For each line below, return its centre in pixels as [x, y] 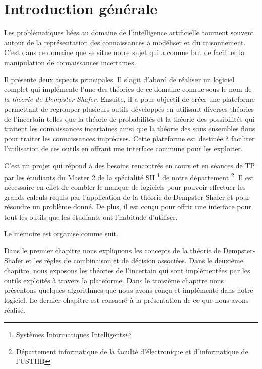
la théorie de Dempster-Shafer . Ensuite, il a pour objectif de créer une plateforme [129, 99]
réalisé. [15, 310]
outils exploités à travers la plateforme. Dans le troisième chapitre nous [114, 280]
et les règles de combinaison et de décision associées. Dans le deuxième [135, 260]
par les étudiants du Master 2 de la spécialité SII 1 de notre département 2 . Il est [129, 176]
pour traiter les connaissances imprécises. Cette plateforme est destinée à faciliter [129, 139]
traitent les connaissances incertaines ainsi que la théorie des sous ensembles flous [130, 128]
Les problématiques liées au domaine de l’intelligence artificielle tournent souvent [129, 33]
